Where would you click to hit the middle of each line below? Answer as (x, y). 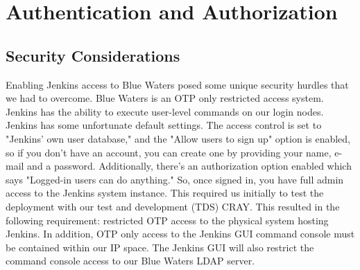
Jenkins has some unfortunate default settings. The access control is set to (164, 125)
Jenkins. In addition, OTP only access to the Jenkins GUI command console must (180, 234)
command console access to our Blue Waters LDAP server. (130, 261)
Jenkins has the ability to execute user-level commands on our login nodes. (165, 111)
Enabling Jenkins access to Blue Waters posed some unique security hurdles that (177, 84)
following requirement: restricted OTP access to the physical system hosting (167, 220)
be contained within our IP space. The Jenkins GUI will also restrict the (160, 247)
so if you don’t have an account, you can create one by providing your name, (169, 152)
